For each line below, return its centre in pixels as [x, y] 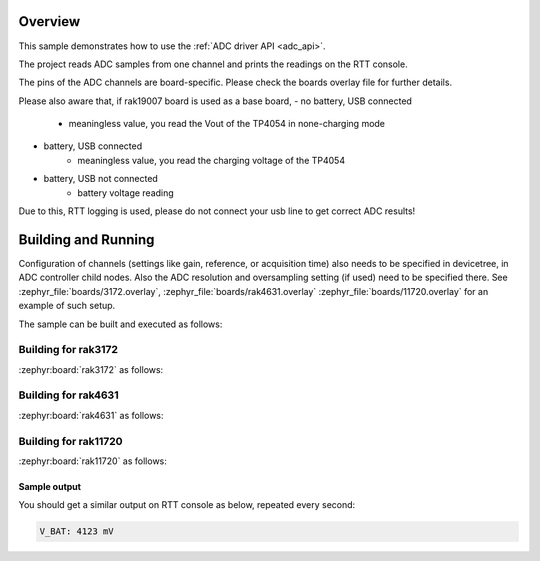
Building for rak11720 [71, 441]
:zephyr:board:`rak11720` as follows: [92, 461]
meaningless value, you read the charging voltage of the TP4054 [211, 160]
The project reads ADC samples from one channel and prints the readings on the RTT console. [213, 64]
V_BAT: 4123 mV [76, 531]
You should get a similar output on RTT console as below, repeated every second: [187, 505]
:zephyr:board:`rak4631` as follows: [91, 415]
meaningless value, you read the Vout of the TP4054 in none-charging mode [226, 124]
